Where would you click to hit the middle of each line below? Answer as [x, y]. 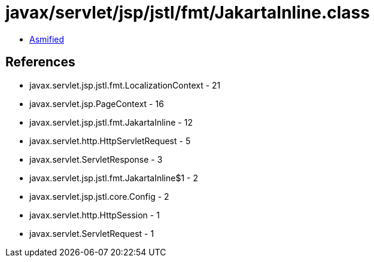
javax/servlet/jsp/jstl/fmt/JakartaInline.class [188, 13]
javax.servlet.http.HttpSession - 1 [95, 215]
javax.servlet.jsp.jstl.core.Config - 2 [99, 196]
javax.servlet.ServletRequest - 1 [92, 233]
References [40, 62]
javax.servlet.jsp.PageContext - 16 [97, 103]
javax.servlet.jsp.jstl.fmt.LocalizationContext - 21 [125, 85]
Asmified [47, 39]
